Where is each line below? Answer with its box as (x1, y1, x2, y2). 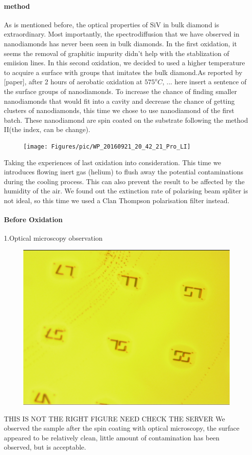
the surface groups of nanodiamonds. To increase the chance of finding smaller (4, 86, 237, 96)
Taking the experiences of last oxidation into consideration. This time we (4, 157, 221, 167)
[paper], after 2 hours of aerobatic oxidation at (4, 76, 143, 87)
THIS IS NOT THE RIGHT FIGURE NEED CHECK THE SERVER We (4, 413, 225, 423)
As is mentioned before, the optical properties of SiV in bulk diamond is (4, 19, 219, 29)
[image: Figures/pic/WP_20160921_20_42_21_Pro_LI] (23, 143, 191, 150)
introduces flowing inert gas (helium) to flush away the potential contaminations (4, 167, 243, 177)
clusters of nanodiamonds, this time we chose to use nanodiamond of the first (4, 105, 234, 115)
